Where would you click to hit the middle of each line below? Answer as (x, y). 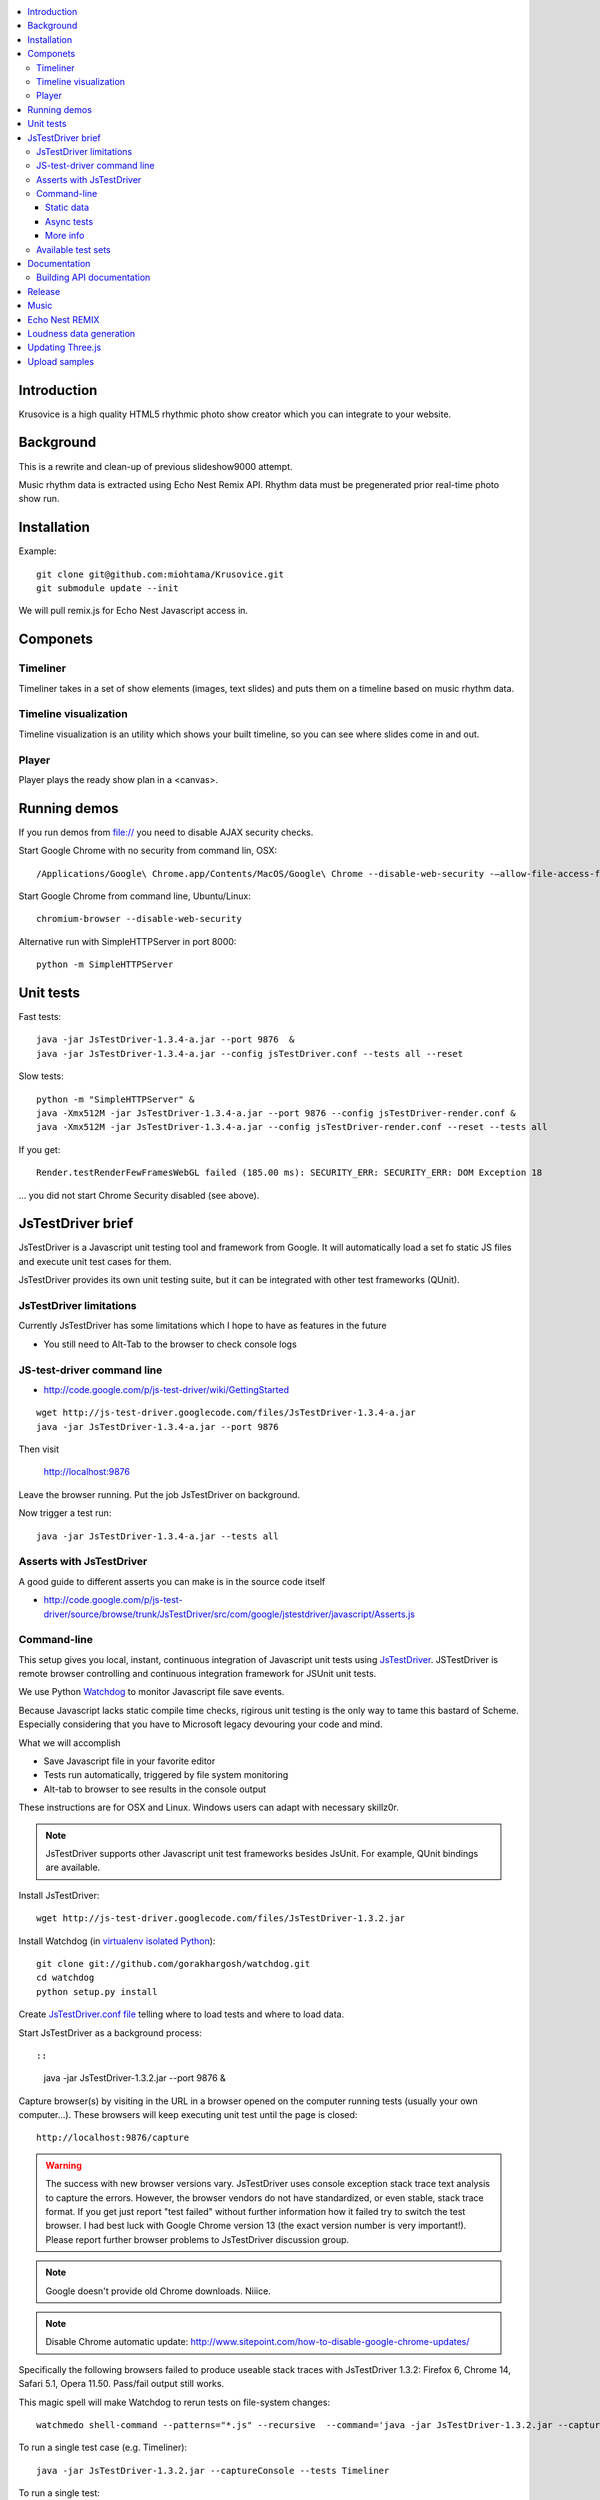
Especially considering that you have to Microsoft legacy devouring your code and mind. (201, 1724)
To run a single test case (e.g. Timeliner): (103, 2447)
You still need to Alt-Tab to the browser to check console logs (170, 1344)
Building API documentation (93, 277)
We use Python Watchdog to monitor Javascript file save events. (151, 1692)
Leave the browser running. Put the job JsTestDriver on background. (159, 1494)
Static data (67, 207)
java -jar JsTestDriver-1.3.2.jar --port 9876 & (135, 2078)
